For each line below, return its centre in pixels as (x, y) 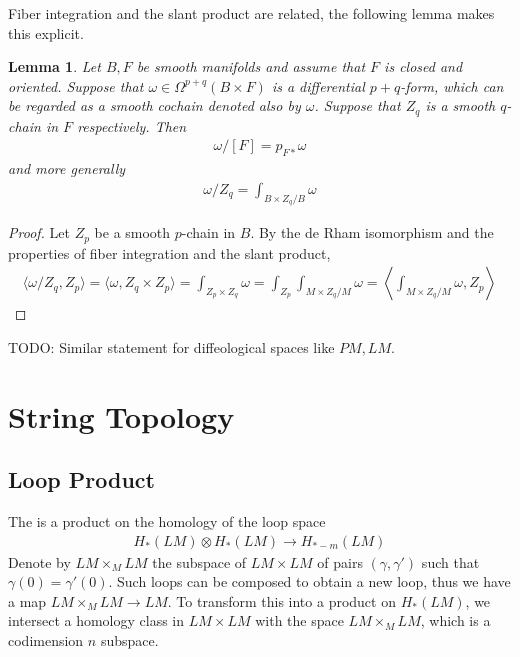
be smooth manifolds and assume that (251, 66)
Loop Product (81, 479)
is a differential (318, 85)
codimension (46, 639)
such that (450, 561)
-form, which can (452, 85)
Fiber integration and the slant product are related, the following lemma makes (251, 13)
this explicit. (46, 32)
